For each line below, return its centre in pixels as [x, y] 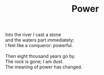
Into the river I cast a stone [33, 35]
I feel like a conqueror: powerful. [39, 46]
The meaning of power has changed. [44, 67]
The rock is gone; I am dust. [34, 62]
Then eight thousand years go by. [41, 56]
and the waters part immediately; [40, 40]
